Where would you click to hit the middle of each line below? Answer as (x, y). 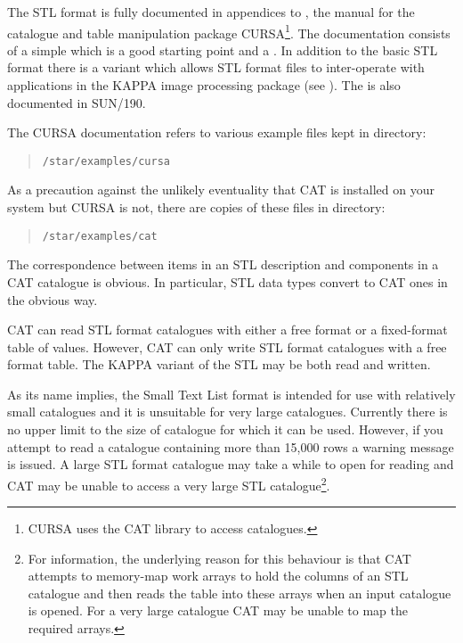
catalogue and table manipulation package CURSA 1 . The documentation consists (229, 31)
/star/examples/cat (100, 236)
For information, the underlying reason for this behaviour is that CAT (219, 558)
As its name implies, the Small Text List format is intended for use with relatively (231, 394)
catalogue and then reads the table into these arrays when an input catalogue (240, 593)
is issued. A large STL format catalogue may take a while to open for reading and (231, 464)
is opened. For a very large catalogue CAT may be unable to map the (218, 610)
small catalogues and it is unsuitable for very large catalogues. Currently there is (227, 412)
